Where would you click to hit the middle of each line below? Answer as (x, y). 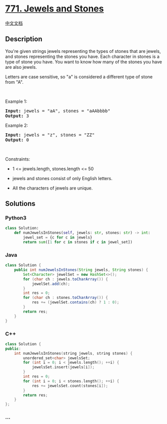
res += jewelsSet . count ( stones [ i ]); (70, 386)
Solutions (20, 204)
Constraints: (18, 159)
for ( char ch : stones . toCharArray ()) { (66, 298)
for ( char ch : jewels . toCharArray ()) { (66, 279)
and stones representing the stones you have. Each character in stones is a (82, 56)
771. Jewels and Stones (55, 9)
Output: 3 (17, 116)
